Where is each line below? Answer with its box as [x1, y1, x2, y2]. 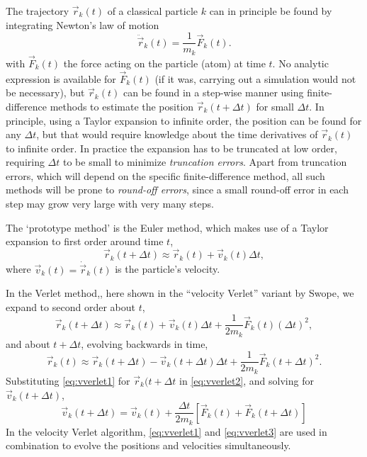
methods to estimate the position [50, 98, 194, 113]
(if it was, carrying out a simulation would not [154, 71, 356, 86]
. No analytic [272, 55, 329, 70]
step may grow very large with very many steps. [6, 196, 214, 211]
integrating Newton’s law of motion [6, 17, 159, 32]
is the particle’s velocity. [115, 261, 220, 276]
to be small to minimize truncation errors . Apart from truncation [63, 154, 347, 169]
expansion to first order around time [6, 234, 164, 249]
